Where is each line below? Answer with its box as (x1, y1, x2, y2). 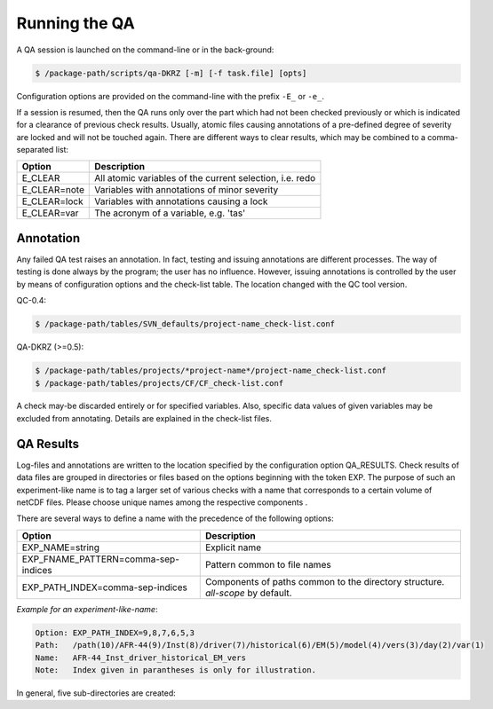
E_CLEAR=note (21, 184, 84, 196)
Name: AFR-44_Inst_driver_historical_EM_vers (35, 652, 246, 663)
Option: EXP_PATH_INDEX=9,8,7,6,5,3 (35, 627, 195, 638)
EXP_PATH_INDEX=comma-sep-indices (21, 581, 188, 594)
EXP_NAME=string (21, 541, 100, 554)
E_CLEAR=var (21, 207, 79, 219)
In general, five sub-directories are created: (16, 688, 177, 698)
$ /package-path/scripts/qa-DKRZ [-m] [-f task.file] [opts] (35, 67, 307, 78)
